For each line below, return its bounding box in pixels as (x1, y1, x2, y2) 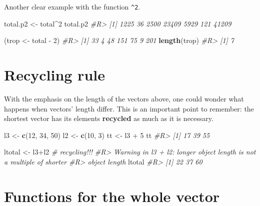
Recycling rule (4, 64, 105, 85)
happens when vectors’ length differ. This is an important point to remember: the (4, 103, 254, 113)
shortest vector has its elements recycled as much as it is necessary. (4, 113, 213, 123)
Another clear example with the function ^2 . (4, 1, 140, 11)
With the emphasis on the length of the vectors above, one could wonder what (4, 93, 244, 103)
